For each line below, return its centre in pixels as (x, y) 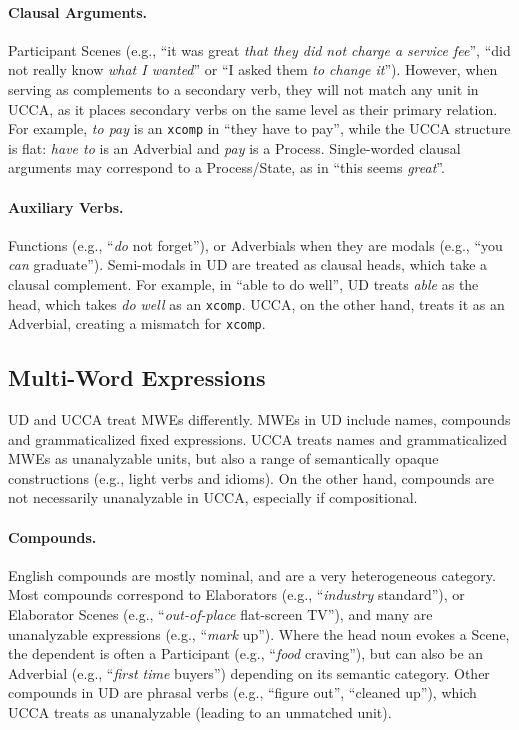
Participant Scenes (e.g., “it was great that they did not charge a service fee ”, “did (259, 49)
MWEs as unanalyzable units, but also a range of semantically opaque (223, 458)
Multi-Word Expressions (137, 377)
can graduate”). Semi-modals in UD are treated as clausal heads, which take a (248, 264)
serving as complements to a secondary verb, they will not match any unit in (243, 88)
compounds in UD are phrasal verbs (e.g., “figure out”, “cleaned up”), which (242, 692)
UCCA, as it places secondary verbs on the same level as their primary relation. (253, 108)
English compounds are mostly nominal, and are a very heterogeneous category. (252, 574)
